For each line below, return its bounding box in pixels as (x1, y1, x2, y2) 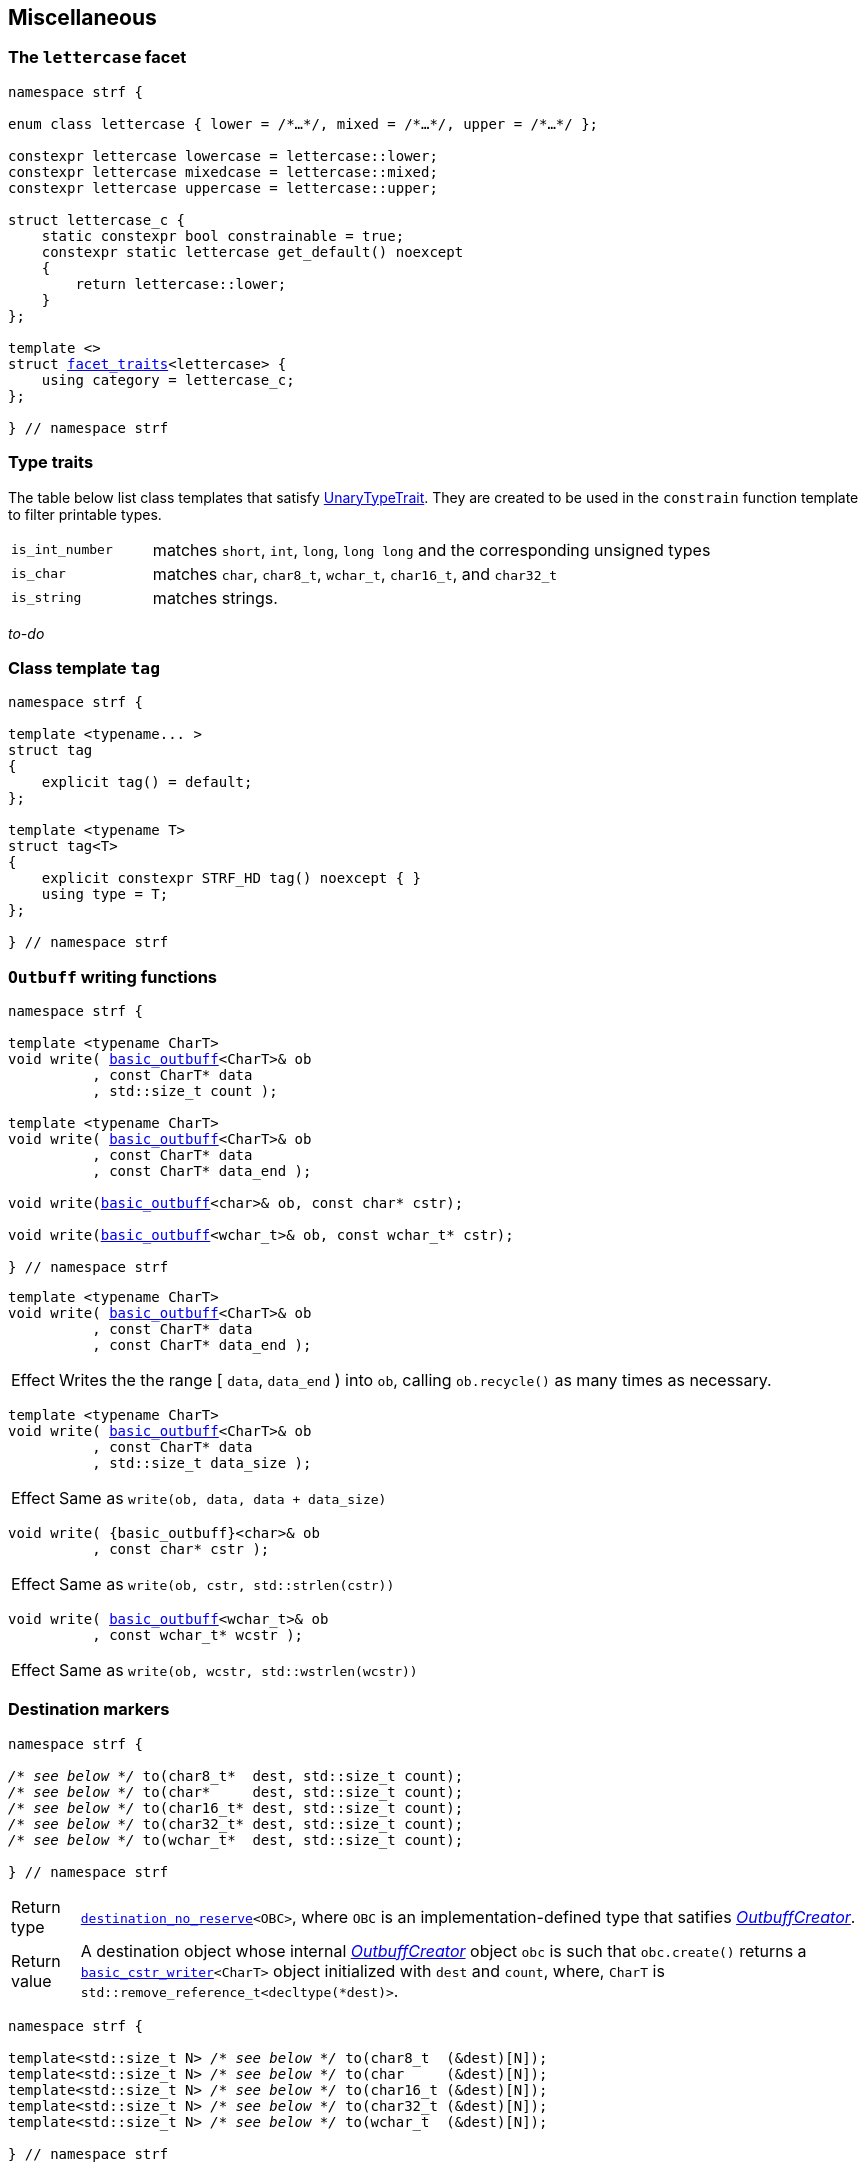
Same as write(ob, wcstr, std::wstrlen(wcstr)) (59, 1660, 418, 1681)
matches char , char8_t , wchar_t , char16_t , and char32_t (152, 563, 558, 584)
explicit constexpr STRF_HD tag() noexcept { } (41, 870, 422, 887)
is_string (11, 590, 82, 606)
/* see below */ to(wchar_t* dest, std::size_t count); (8, 1831, 464, 1848)
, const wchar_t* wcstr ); (92, 1627, 304, 1644)
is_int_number (11, 542, 113, 558)
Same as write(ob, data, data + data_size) (59, 1488, 387, 1509)
